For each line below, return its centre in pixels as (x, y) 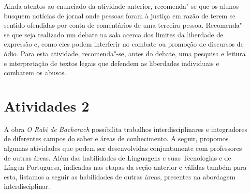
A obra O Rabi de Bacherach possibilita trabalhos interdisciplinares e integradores (126, 129)
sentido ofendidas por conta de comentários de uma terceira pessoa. (104, 25)
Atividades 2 (47, 105)
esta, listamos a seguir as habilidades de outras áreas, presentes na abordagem (120, 176)
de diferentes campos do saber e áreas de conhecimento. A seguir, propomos (116, 138)
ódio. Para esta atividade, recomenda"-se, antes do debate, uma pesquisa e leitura (125, 53)
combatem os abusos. (35, 73)
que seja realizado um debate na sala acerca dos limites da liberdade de (118, 34)
